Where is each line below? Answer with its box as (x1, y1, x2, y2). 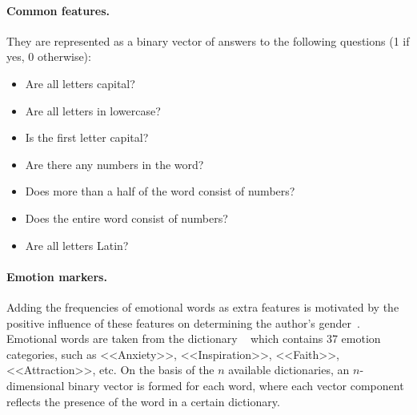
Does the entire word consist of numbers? (25, 209, 228, 226)
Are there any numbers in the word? (25, 155, 204, 172)
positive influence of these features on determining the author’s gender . (6, 314, 360, 331)
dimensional (6, 377, 65, 393)
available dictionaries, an (228, 361, 350, 378)
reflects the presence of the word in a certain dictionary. (6, 393, 280, 409)
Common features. (6, 2, 110, 18)
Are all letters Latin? (25, 236, 129, 253)
